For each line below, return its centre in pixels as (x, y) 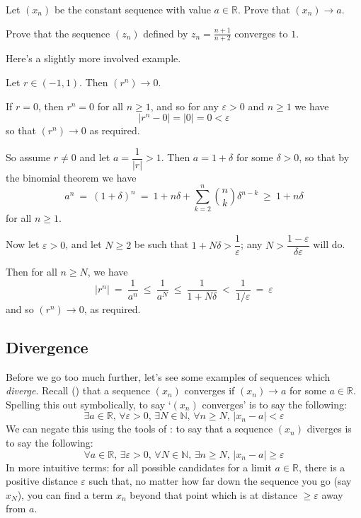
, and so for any (184, 106)
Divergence (47, 347)
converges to (261, 33)
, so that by (324, 157)
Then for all (31, 272)
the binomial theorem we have (71, 177)
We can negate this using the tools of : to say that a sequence (139, 429)
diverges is (329, 429)
